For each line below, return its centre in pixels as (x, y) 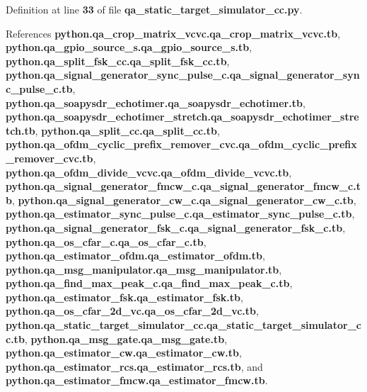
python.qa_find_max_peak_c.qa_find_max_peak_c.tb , (149, 283)
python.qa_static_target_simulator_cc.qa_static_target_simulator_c (183, 325)
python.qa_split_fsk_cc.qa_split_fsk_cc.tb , (118, 61)
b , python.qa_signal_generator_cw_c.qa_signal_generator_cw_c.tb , (181, 200)
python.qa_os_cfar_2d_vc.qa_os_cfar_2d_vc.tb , (132, 311)
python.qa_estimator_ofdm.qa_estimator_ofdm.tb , (135, 256)
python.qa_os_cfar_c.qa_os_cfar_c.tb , (106, 241)
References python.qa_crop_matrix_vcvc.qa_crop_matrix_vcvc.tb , (173, 33)
